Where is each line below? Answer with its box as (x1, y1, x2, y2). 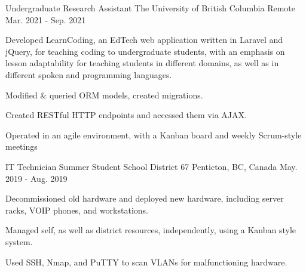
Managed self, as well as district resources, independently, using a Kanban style (5, 224, 296, 236)
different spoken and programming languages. (5, 68, 172, 81)
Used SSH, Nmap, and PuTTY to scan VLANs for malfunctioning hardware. (5, 255, 287, 268)
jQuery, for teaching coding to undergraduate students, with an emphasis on (5, 45, 285, 57)
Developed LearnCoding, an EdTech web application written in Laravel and (5, 33, 283, 46)
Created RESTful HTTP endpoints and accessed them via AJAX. (5, 109, 247, 121)
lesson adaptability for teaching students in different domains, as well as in (5, 57, 279, 69)
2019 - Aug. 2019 (5, 172, 68, 184)
